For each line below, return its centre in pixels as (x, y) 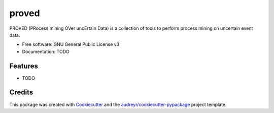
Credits (21, 93)
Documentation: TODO (46, 51)
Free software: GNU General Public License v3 (71, 44)
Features (24, 66)
